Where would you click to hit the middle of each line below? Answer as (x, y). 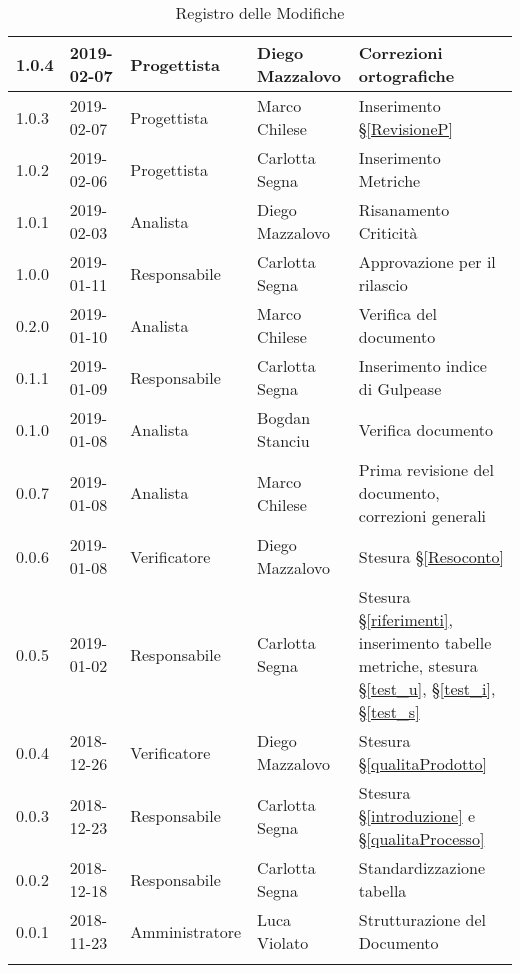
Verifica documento (426, 429)
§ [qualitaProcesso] (421, 838)
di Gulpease (400, 388)
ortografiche (406, 75)
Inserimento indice (422, 365)
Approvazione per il (427, 261)
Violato (283, 942)
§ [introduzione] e (417, 815)
